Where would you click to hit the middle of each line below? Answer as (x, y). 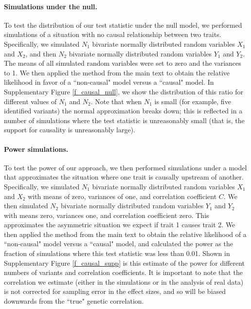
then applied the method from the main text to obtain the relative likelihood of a (125, 234)
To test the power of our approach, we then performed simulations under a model (125, 167)
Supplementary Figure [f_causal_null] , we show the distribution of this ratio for (124, 91)
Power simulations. (36, 149)
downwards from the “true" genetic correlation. (74, 301)
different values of (30, 101)
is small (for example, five (193, 101)
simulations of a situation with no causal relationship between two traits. (113, 34)
